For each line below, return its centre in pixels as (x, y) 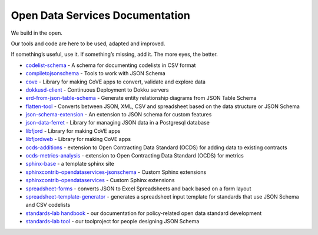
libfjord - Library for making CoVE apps (73, 131)
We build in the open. (37, 33)
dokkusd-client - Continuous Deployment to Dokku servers (97, 90)
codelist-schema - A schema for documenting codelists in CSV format (111, 65)
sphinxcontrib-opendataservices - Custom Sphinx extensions (100, 180)
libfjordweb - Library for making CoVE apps (78, 139)
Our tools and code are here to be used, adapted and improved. (88, 43)
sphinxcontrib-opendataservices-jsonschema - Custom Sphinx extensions (116, 172)
